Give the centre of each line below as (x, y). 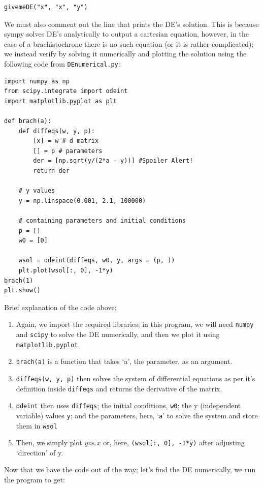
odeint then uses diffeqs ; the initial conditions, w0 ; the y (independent (128, 405)
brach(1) (19, 280)
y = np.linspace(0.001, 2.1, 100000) (82, 201)
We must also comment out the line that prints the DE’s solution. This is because (131, 24)
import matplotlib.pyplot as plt (60, 101)
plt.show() (22, 291)
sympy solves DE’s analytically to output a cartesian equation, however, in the (126, 34)
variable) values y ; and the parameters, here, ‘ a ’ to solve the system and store (137, 415)
